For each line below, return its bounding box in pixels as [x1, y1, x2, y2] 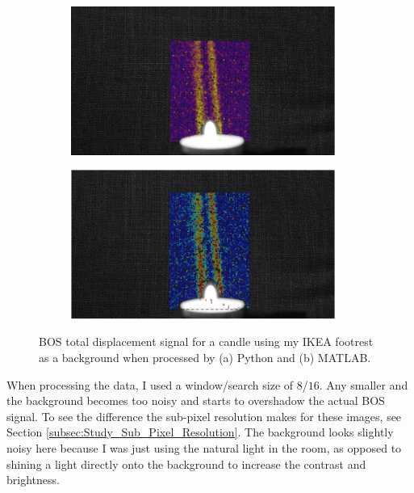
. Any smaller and [319, 376, 408, 393]
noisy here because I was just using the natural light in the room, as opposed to [6, 440, 402, 457]
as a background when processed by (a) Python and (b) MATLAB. [39, 349, 371, 366]
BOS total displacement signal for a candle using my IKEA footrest [39, 333, 374, 350]
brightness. [6, 471, 60, 488]
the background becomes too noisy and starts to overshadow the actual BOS [6, 392, 385, 409]
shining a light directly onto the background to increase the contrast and [6, 455, 366, 472]
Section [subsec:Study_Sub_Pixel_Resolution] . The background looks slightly [6, 423, 394, 440]
